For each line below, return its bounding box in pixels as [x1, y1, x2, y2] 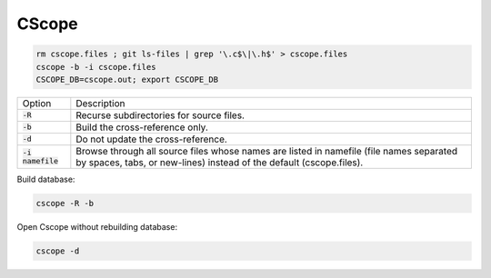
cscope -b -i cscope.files [35, 62, 156, 72]
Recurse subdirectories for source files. [75, 109, 245, 122]
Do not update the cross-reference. [75, 133, 227, 145]
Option [22, 96, 52, 109]
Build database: [16, 174, 75, 184]
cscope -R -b [35, 198, 95, 208]
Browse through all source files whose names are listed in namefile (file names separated [75, 144, 458, 157]
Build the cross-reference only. [75, 121, 208, 134]
